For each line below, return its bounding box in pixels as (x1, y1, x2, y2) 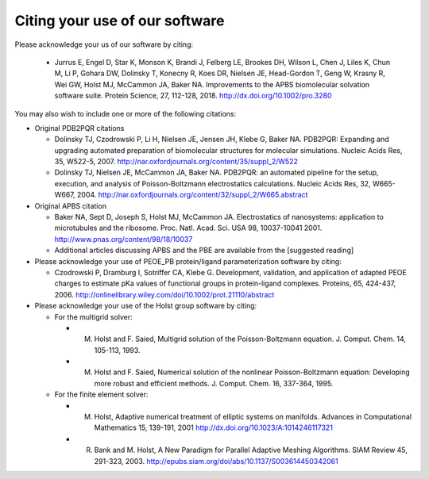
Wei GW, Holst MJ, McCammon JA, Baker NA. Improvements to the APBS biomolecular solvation (54, 79, 370, 89)
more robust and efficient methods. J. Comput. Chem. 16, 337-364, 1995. (94, 378, 334, 388)
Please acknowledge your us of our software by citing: (14, 40, 194, 49)
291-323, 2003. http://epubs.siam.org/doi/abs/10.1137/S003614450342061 (94, 456, 338, 466)
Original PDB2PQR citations (34, 123, 125, 132)
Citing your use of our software (14, 12, 225, 29)
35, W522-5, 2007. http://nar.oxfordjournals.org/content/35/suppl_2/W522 (54, 157, 298, 167)
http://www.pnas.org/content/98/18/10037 (54, 234, 193, 243)
